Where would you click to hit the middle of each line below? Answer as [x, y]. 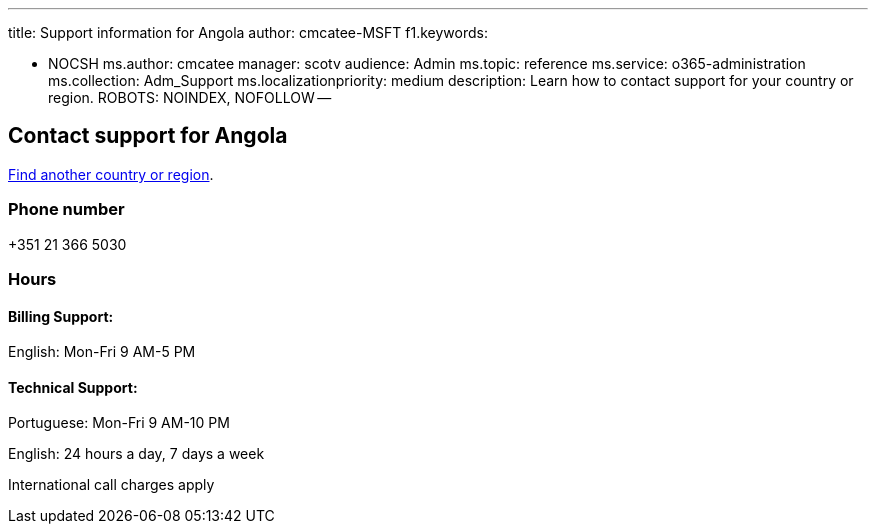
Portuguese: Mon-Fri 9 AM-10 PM [119, 423]
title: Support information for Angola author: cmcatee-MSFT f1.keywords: [248, 32]
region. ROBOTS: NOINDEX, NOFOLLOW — [190, 97]
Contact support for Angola [148, 136]
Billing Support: [61, 316]
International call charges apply [111, 485]
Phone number [66, 209]
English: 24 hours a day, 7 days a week [136, 454]
